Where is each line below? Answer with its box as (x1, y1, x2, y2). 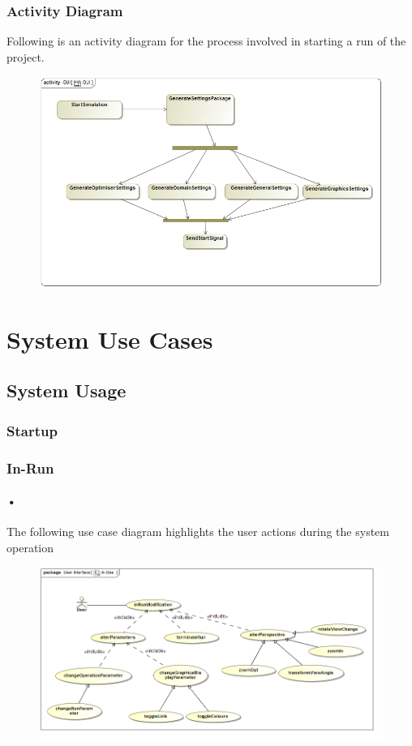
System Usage (6, 378, 127, 403)
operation (6, 538, 54, 555)
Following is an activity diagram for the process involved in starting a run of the (6, 32, 406, 49)
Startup (6, 420, 58, 440)
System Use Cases (6, 322, 213, 355)
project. (6, 48, 45, 65)
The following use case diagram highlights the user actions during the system (6, 523, 389, 540)
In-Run (6, 457, 54, 478)
